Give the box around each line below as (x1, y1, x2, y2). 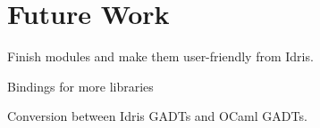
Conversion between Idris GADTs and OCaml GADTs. (7, 107, 307, 125)
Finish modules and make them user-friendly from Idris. (7, 47, 314, 66)
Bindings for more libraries (7, 76, 154, 95)
